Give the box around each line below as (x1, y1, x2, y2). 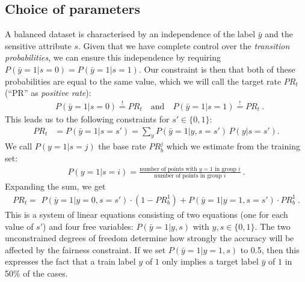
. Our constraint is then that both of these (138, 62, 295, 75)
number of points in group (154, 173, 222, 179)
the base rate (98, 140, 146, 152)
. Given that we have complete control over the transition (78, 39, 290, 52)
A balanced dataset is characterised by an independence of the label (5, 28, 256, 40)
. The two (254, 220, 291, 232)
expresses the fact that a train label (5, 255, 136, 268)
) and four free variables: (43, 220, 134, 232)
